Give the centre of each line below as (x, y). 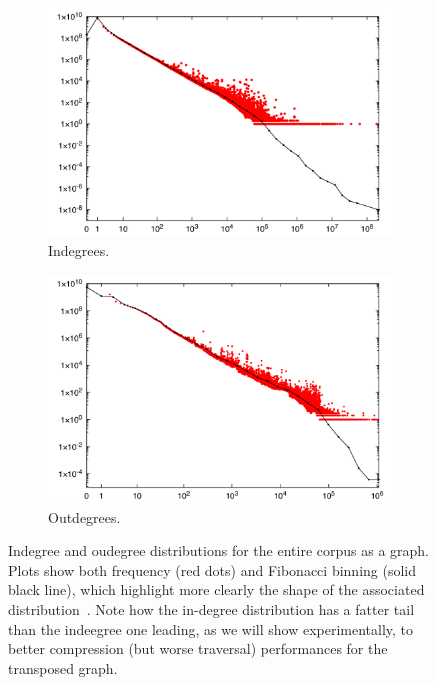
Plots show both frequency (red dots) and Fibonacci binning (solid (212, 569)
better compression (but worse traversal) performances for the (198, 648)
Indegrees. (79, 250)
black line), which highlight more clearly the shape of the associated (216, 589)
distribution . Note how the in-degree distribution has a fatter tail (211, 609)
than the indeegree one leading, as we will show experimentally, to (211, 628)
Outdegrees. (84, 516)
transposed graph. (63, 667)
